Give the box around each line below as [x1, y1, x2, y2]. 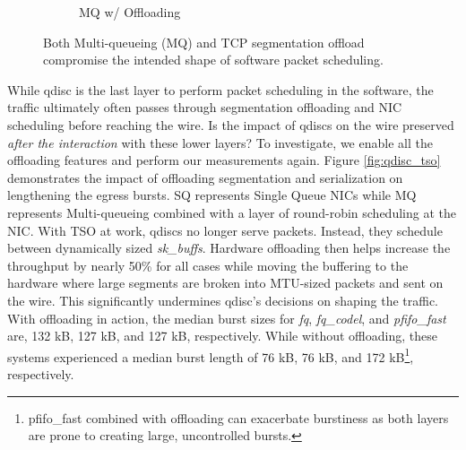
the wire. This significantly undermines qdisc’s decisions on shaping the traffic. [7, 290, 439, 309]
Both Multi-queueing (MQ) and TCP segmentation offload [43, 32, 365, 51]
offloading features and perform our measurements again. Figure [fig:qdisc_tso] [7, 151, 441, 169]
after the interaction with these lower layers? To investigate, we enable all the [7, 133, 433, 151]
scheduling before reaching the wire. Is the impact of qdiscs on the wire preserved [7, 115, 454, 134]
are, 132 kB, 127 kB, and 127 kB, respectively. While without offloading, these [7, 326, 437, 345]
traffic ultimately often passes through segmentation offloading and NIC [7, 98, 402, 117]
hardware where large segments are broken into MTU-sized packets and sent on [7, 273, 444, 292]
